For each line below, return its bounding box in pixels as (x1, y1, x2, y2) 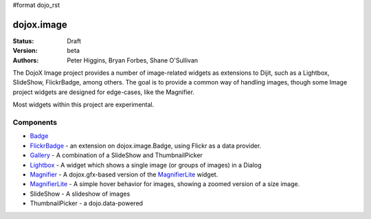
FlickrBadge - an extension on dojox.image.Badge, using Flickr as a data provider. (30, 141, 262, 150)
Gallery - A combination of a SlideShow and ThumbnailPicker (30, 151, 203, 159)
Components (12, 117, 58, 127)
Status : (12, 36, 34, 45)
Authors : (12, 56, 39, 65)
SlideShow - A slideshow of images (30, 189, 131, 198)
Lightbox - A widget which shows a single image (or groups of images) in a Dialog (30, 161, 262, 169)
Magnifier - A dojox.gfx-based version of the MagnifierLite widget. (30, 170, 218, 178)
